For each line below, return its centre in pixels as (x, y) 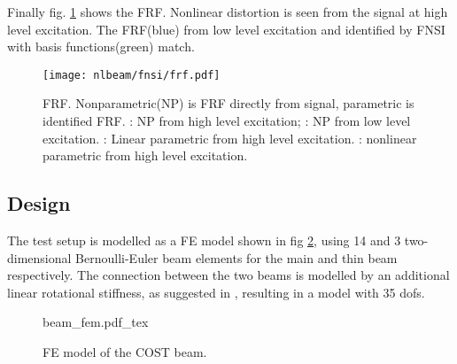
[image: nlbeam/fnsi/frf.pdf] (132, 75)
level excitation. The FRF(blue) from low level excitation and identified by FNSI (226, 29)
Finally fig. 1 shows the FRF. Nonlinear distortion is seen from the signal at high (228, 12)
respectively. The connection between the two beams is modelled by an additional (228, 275)
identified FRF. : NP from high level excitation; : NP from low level (227, 121)
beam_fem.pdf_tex (96, 322)
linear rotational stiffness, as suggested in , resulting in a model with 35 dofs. (216, 292)
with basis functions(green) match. (101, 46)
